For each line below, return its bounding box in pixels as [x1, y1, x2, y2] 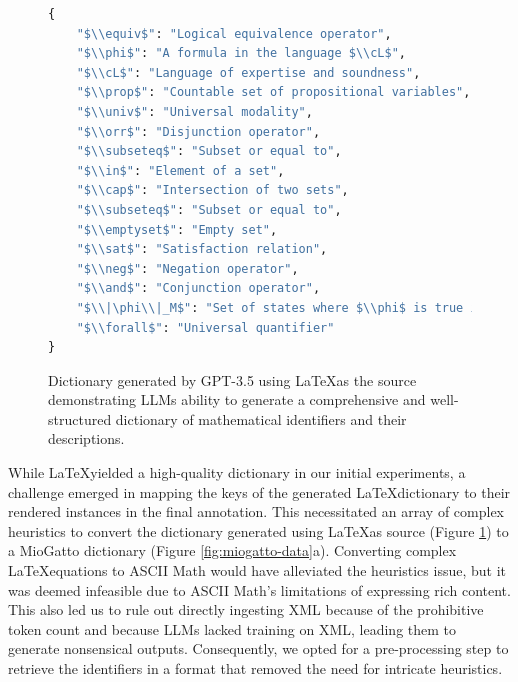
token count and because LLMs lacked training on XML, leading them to [8, 618, 457, 639]
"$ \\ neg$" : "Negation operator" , [76, 261, 299, 276]
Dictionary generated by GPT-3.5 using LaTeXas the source [48, 369, 417, 390]
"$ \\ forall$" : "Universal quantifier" [76, 320, 335, 335]
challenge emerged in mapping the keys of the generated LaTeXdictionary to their [8, 481, 511, 502]
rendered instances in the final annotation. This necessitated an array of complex [8, 501, 504, 522]
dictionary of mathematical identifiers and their [115, 408, 407, 429]
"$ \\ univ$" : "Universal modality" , [76, 104, 313, 119]
